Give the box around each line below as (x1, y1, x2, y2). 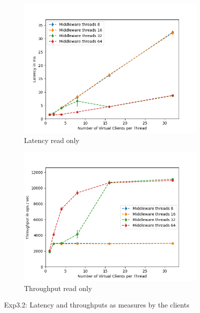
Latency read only (24, 134, 79, 145)
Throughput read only (24, 282, 92, 293)
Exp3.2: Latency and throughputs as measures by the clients (4, 299, 189, 310)
